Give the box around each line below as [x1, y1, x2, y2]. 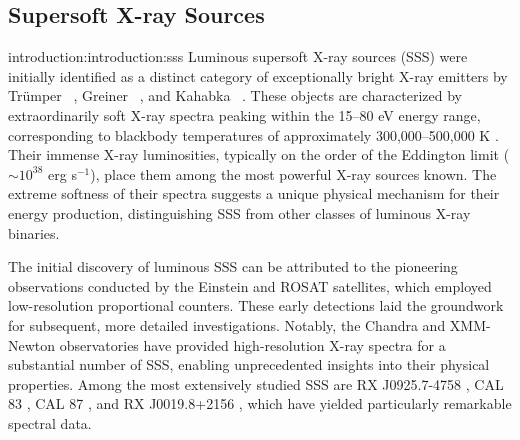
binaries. [8, 222, 60, 243]
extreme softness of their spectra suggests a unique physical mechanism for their [8, 183, 500, 204]
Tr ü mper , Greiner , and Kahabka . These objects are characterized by [8, 85, 463, 106]
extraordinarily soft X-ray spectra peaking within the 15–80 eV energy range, [8, 104, 481, 125]
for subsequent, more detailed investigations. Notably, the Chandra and [8, 314, 446, 335]
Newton [8, 334, 56, 355]
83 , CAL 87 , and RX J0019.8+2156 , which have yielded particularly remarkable [8, 393, 512, 414]
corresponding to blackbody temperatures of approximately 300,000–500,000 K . [8, 124, 499, 145]
